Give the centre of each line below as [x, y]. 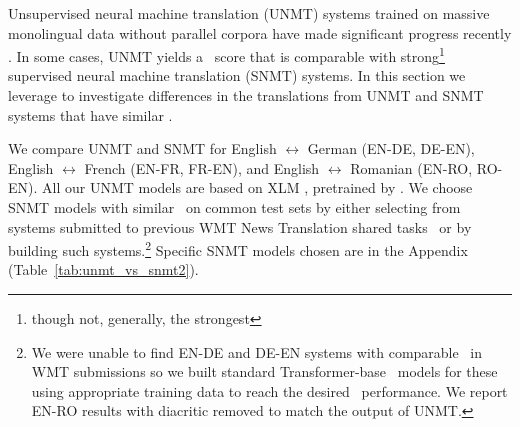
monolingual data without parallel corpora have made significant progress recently [260, 32]
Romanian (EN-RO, [411, 167]
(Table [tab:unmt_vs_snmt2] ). [103, 269]
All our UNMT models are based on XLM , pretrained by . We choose [257, 187]
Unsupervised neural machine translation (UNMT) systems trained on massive [249, 13]
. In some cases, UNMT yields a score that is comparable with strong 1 [226, 54]
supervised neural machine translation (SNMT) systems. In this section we [237, 75]
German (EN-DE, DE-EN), [391, 148]
